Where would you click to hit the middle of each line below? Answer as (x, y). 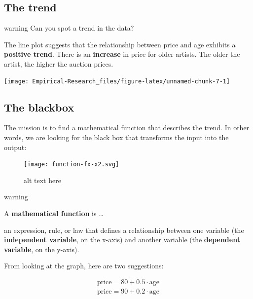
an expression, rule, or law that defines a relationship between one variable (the (124, 230)
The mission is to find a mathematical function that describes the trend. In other (127, 128)
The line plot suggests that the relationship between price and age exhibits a (120, 44)
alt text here (42, 180)
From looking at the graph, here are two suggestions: (84, 266)
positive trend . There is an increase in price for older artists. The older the (122, 54)
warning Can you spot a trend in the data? (69, 28)
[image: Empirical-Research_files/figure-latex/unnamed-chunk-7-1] (117, 81)
